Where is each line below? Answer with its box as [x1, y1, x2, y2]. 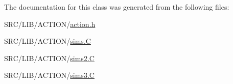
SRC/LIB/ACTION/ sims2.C [4, 52, 95, 63]
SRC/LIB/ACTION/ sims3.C [4, 70, 95, 80]
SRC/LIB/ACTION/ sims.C [4, 36, 91, 46]
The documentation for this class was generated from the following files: [4, 2, 229, 12]
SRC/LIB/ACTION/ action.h [4, 18, 96, 29]
